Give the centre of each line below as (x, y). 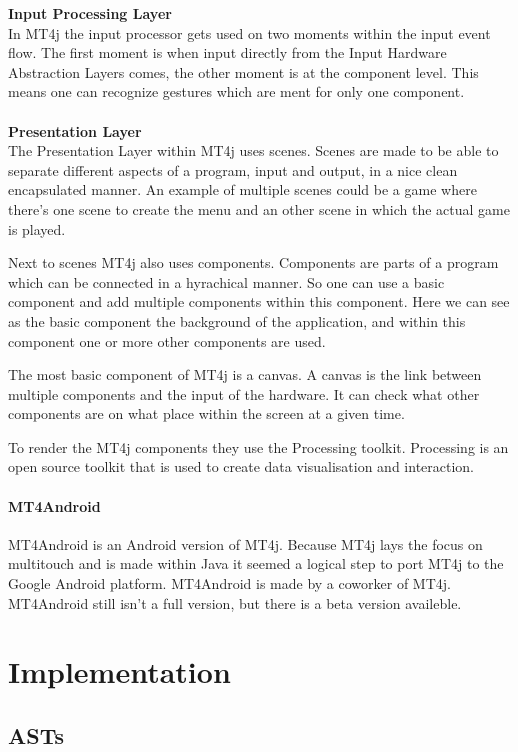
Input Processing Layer (90, 13)
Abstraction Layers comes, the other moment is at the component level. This (243, 71)
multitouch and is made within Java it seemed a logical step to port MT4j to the (256, 563)
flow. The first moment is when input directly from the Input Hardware (227, 52)
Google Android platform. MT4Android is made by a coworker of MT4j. (229, 583)
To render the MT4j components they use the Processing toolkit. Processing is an (258, 446)
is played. (37, 228)
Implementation (119, 671)
